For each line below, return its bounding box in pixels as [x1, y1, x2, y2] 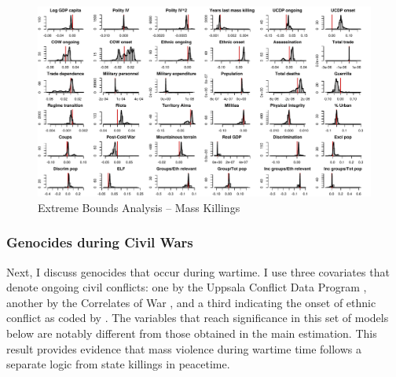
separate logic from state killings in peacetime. [6, 356, 230, 372]
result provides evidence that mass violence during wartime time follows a [6, 340, 362, 357]
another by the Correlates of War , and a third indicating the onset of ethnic [6, 294, 376, 310]
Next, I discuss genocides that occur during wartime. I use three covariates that [6, 263, 390, 280]
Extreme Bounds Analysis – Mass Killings [38, 199, 240, 215]
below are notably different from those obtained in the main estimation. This [6, 325, 377, 341]
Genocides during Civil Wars [6, 232, 193, 252]
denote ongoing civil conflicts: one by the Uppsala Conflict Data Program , [6, 279, 367, 295]
